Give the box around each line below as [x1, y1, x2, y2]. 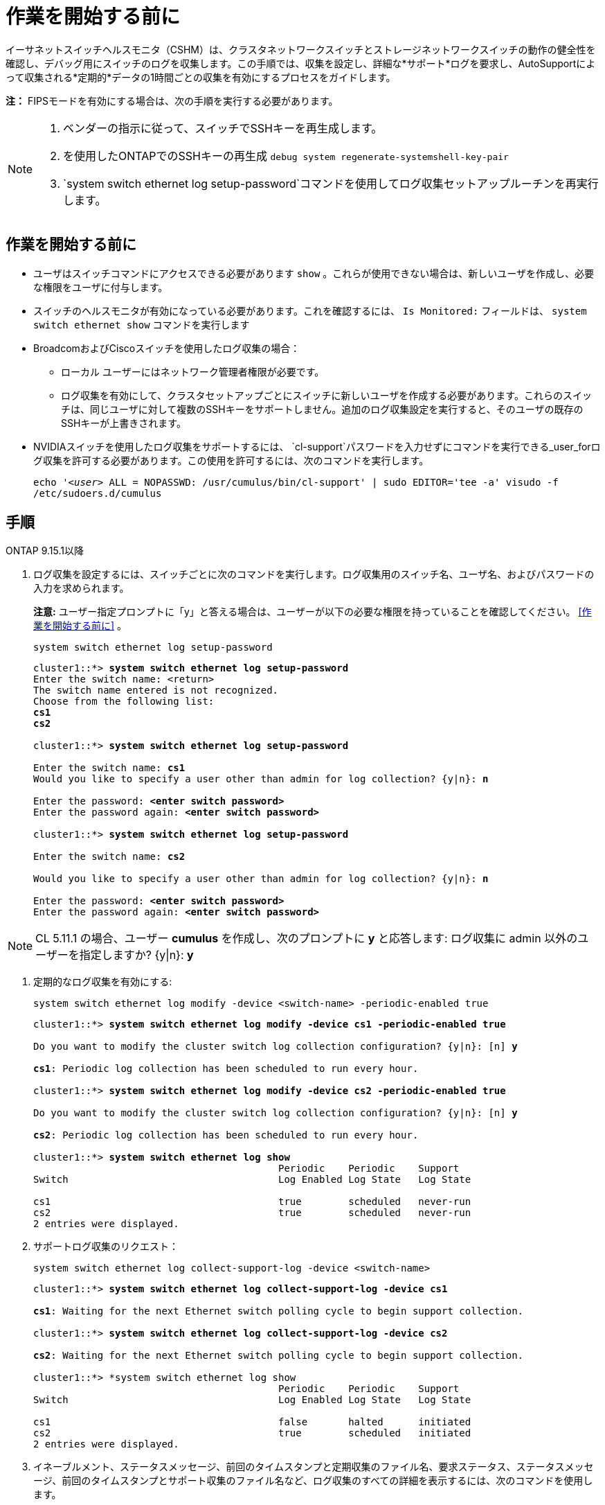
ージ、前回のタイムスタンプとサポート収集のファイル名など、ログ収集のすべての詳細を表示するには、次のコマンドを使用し [33, 1475, 593, 1487]
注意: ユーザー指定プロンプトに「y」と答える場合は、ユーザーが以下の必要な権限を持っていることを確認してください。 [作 [33, 606, 592, 618]
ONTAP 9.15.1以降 [6, 545, 84, 557]
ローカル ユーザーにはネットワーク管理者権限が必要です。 [61, 365, 325, 378]
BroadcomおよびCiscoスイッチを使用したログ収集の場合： [33, 342, 300, 354]
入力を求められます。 [33, 582, 129, 595]
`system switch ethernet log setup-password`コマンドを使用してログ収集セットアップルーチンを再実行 [63, 176, 599, 191]
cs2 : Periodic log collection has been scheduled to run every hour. [33, 1129, 419, 1141]
